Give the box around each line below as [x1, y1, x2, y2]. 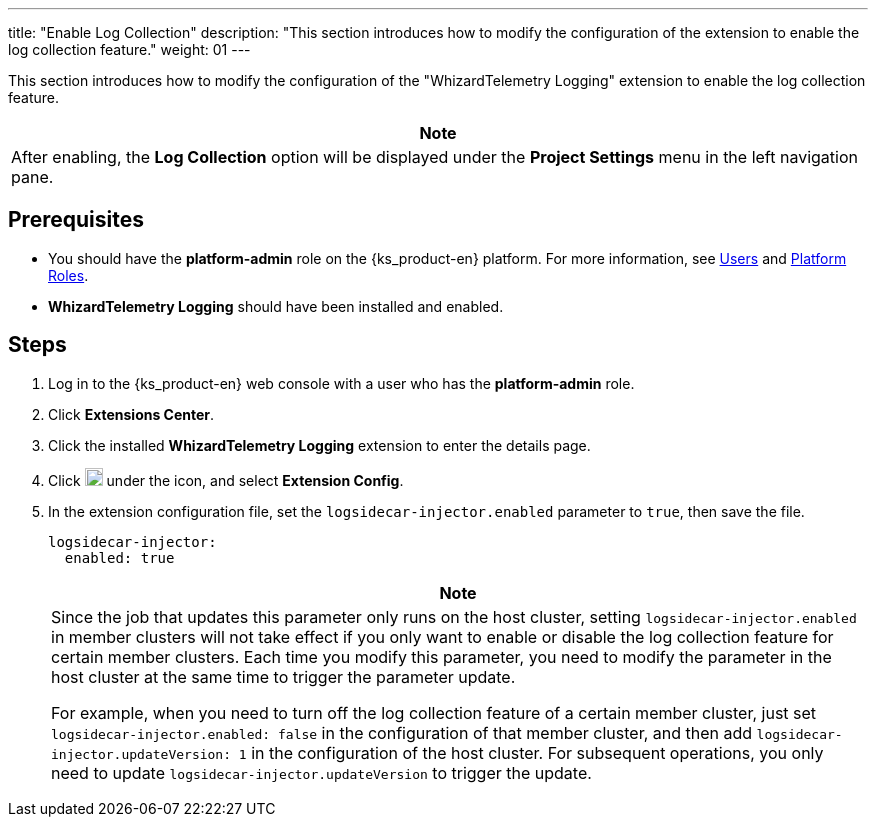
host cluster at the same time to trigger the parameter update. [51, 666, 516, 687]
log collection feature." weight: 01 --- [8, 41, 251, 58]
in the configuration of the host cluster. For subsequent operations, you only [251, 742, 824, 763]
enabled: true [64, 549, 175, 566]
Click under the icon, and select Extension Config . [48, 471, 404, 489]
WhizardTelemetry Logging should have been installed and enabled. [48, 297, 504, 315]
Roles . [48, 266, 89, 284]
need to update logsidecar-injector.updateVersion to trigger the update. [51, 762, 592, 783]
